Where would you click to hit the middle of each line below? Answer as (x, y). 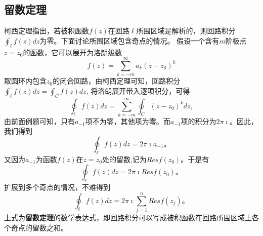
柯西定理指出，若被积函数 (47, 31)
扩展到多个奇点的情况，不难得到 (57, 187)
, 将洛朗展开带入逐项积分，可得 (138, 90)
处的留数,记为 (124, 159)
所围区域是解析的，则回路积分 (186, 31)
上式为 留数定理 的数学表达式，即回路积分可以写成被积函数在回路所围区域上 (128, 217)
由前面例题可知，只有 (39, 121)
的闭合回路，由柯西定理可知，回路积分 (117, 81)
